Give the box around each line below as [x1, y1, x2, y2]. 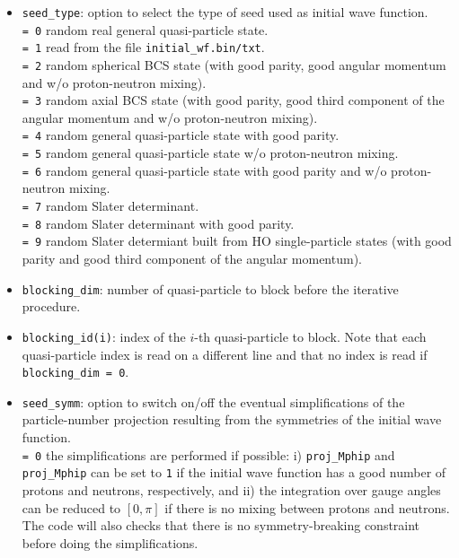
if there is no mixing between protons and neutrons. [164, 498, 450, 517]
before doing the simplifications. [22, 533, 199, 552]
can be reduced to [22, 498, 121, 517]
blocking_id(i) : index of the [22, 327, 186, 345]
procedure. [22, 297, 81, 316]
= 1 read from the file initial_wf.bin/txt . [22, 38, 265, 57]
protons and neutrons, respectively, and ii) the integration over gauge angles [22, 480, 441, 499]
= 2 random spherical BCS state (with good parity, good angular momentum [22, 55, 446, 74]
